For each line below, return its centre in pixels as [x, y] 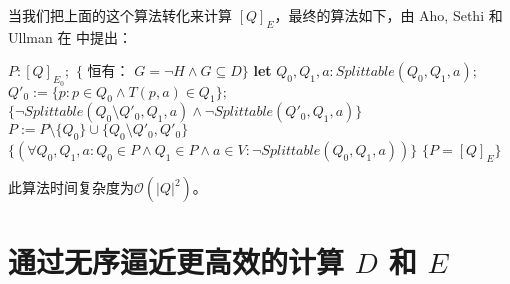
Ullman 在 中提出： [70, 36]
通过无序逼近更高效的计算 [176, 261]
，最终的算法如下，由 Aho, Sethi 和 [388, 15]
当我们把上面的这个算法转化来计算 [120, 15]
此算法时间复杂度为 [71, 187]
